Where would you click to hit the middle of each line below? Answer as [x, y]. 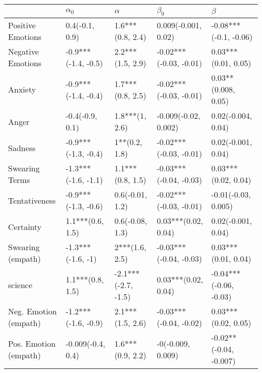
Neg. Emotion [32, 311]
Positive [22, 25]
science [20, 285]
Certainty [25, 226]
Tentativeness [32, 200]
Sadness [22, 148]
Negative [23, 52]
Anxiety [22, 89]
